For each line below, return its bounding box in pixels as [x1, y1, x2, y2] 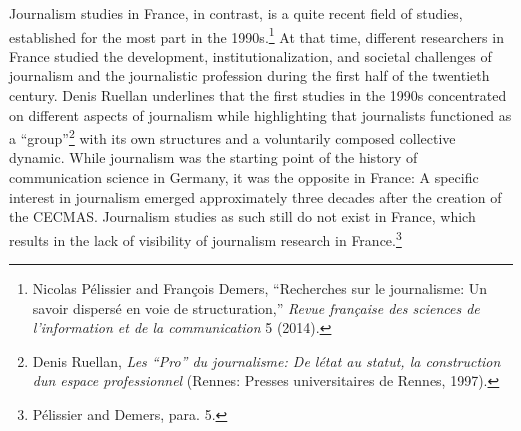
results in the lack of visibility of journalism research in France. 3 [9, 226, 402, 250]
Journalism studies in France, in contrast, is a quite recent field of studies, [9, 3, 463, 23]
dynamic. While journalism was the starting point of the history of [9, 147, 418, 168]
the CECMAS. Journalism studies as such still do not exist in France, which [9, 206, 476, 227]
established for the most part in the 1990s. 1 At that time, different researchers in [9, 23, 504, 47]
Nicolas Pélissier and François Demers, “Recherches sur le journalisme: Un [32, 278, 488, 299]
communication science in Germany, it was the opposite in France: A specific [9, 167, 479, 188]
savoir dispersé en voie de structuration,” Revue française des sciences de [32, 297, 480, 318]
